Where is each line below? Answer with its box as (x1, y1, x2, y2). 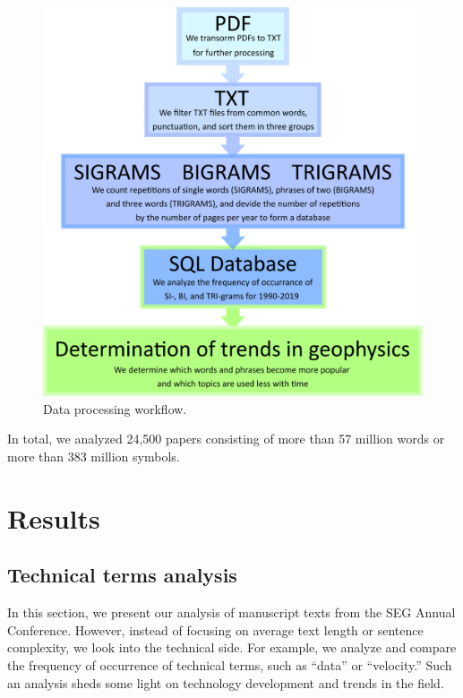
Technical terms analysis (7, 561, 237, 589)
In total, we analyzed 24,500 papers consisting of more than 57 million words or (7, 429, 445, 448)
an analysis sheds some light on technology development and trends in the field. (7, 673, 444, 692)
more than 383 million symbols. (7, 446, 180, 465)
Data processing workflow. (43, 399, 187, 418)
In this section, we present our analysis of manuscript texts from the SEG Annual (7, 603, 456, 622)
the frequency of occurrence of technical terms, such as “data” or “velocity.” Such (7, 655, 452, 674)
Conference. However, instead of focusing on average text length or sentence (7, 620, 424, 639)
